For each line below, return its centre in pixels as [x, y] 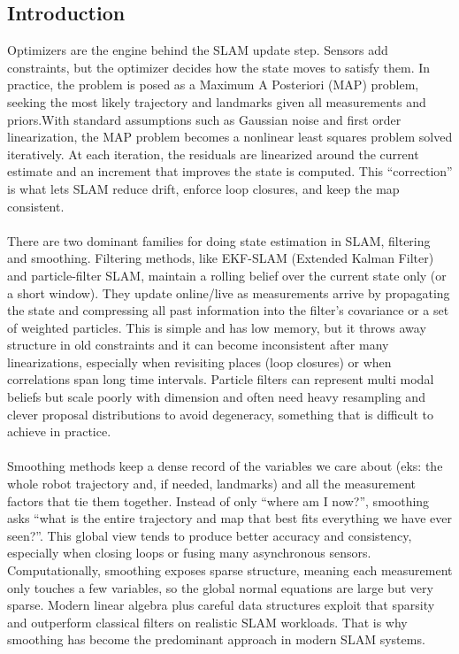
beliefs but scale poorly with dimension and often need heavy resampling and [216, 397]
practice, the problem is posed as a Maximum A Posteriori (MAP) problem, [213, 85]
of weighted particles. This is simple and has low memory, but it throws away [217, 327]
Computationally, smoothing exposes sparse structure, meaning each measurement [230, 570]
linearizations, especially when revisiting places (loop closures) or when [199, 362]
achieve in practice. [59, 431]
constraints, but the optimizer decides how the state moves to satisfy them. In [219, 67]
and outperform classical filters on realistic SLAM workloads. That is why [207, 622]
